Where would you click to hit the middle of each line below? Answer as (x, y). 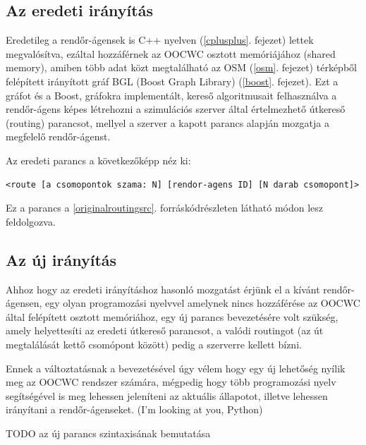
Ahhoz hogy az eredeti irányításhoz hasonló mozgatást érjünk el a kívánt (163, 289)
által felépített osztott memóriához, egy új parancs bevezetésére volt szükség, (172, 316)
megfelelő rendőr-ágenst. (58, 136)
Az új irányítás (61, 259)
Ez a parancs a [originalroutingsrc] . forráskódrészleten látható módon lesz (165, 208)
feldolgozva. (31, 221)
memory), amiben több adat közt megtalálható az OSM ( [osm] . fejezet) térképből (181, 67)
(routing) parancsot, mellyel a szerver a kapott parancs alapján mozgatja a (167, 122)
